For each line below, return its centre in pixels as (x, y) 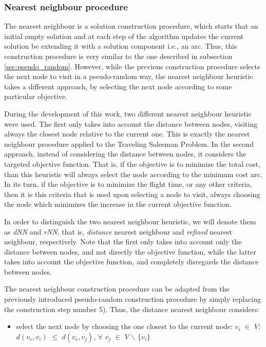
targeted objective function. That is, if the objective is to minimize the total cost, (132, 163)
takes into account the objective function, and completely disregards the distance (131, 262)
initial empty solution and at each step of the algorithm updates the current (124, 36)
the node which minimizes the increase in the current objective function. (118, 204)
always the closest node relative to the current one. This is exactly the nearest (127, 134)
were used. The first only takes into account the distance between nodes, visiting (131, 123)
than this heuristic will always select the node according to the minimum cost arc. (133, 174)
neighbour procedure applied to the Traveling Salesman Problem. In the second (129, 143)
